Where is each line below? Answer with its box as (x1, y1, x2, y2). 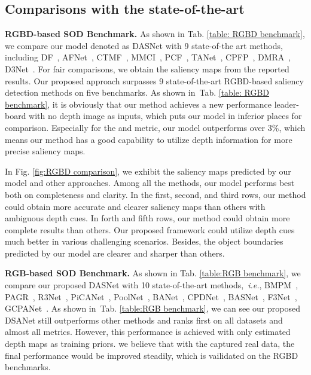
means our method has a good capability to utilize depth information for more (5, 133, 292, 145)
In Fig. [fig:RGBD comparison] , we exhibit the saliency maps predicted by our (5, 164, 291, 177)
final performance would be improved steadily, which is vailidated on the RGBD (5, 349, 298, 361)
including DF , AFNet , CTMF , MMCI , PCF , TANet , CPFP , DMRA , (5, 51, 291, 63)
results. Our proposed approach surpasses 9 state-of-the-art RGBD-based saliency (5, 74, 304, 87)
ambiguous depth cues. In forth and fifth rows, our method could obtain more (5, 212, 290, 224)
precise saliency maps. (5, 145, 86, 157)
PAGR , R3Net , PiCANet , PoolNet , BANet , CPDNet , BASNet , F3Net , (5, 290, 297, 303)
